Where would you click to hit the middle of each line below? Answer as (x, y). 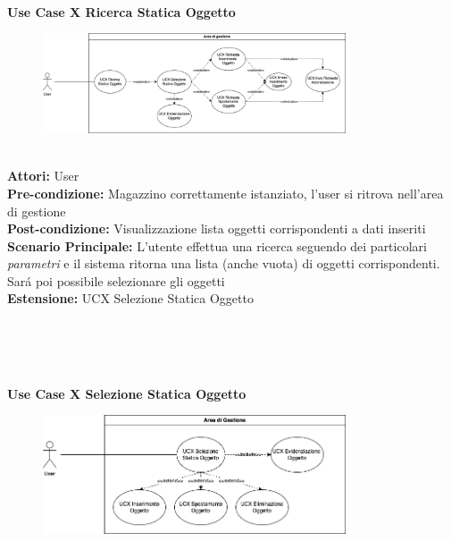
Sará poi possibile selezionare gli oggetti (116, 280)
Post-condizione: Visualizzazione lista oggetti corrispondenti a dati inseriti (217, 228)
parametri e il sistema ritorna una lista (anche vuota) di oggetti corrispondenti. (224, 263)
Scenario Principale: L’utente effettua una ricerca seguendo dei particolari (217, 245)
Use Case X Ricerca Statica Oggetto (121, 11)
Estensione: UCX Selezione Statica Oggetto (130, 298)
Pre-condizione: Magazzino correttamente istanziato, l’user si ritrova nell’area (225, 193)
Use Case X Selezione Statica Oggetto (127, 393)
